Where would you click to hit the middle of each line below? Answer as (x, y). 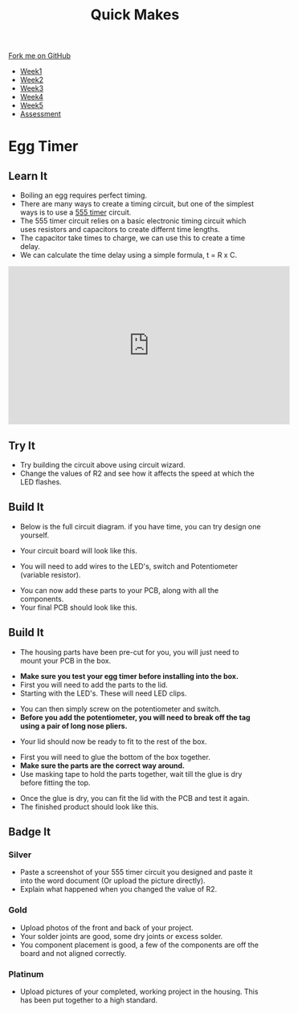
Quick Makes (135, 15)
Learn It (28, 176)
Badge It (29, 832)
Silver (20, 855)
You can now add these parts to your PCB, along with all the (119, 590)
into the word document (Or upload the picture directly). (113, 880)
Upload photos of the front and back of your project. (107, 927)
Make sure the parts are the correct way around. (102, 766)
